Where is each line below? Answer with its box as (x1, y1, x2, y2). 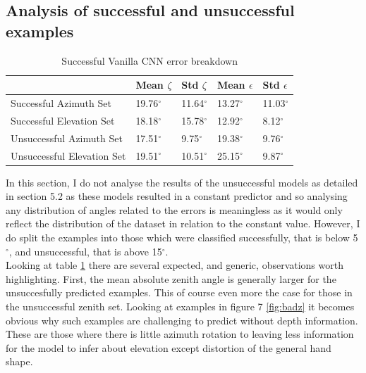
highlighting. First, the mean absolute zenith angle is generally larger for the (6, 271, 336, 286)
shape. (6, 354, 33, 369)
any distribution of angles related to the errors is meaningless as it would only (6, 202, 343, 217)
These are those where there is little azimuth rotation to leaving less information (6, 327, 354, 341)
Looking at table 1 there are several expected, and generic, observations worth (6, 258, 343, 272)
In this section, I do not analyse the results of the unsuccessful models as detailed (6, 175, 358, 189)
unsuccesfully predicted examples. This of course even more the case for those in (6, 285, 353, 300)
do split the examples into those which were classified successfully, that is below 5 (6, 230, 358, 245)
